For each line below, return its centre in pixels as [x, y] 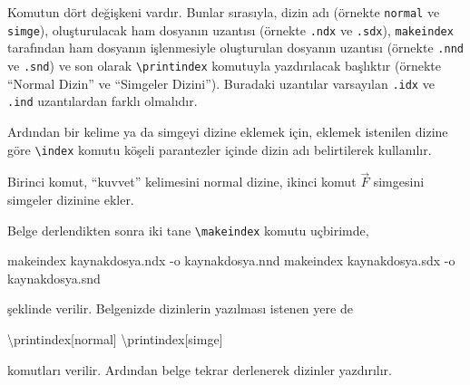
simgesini [399, 182]
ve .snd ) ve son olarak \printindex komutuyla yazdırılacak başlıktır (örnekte [224, 65]
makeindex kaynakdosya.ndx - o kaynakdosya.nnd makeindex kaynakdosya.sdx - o [231, 260]
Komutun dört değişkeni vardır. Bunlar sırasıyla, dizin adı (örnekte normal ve [224, 12]
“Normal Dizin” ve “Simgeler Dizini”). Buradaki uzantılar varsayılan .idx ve [221, 83]
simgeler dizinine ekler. [71, 199]
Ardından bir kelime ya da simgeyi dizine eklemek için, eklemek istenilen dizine [228, 131]
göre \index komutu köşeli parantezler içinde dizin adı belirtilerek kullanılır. [220, 149]
